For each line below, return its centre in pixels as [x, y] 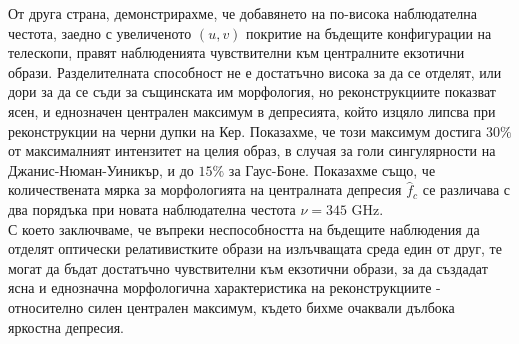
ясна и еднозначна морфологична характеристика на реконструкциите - [224, 287]
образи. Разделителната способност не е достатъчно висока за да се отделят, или [255, 71]
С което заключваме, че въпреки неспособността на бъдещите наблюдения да [244, 228]
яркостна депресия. [66, 326]
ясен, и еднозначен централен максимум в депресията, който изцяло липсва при [252, 110]
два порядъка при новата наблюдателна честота [152, 208]
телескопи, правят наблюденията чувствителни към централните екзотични [236, 52]
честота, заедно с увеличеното [100, 32]
